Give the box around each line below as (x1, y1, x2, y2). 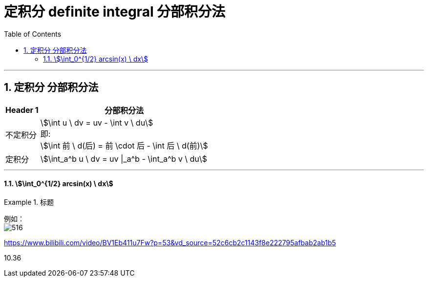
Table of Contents (4, 29, 62, 38)
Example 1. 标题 (4, 197, 54, 206)
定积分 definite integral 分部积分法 (4, 3, 226, 20)
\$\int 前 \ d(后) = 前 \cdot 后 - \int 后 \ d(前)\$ (40, 140, 208, 151)
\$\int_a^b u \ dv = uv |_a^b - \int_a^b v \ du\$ (40, 153, 207, 164)
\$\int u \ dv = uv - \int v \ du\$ (40, 117, 153, 128)
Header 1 (5, 105, 39, 115)
